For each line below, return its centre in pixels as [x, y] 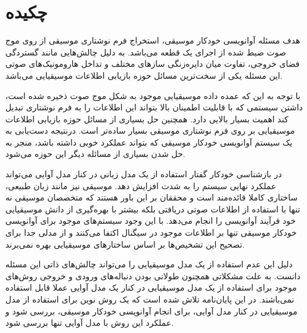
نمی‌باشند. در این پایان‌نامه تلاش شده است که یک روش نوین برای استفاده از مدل [150, 299]
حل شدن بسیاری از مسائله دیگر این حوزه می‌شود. [95, 154]
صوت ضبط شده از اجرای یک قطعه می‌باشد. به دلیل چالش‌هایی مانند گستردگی [146, 52]
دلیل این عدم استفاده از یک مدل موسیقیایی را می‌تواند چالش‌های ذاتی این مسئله [149, 264]
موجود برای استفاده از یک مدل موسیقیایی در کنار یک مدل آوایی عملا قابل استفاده [151, 287]
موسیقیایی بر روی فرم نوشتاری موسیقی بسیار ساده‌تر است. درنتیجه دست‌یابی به [150, 130]
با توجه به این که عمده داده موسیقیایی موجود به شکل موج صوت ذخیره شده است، [153, 95]
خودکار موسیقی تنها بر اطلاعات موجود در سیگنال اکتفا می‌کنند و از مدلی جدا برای [151, 232]
